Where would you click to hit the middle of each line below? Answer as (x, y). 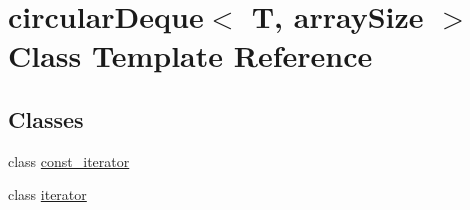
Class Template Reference (190, 55)
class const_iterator (69, 160)
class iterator (47, 194)
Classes (46, 118)
